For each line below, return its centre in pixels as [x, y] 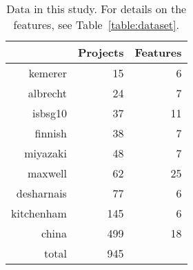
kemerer [48, 73]
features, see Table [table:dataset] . [96, 25]
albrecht [47, 93]
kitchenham [39, 213]
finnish [51, 133]
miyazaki [45, 153]
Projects [101, 52]
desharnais [41, 193]
